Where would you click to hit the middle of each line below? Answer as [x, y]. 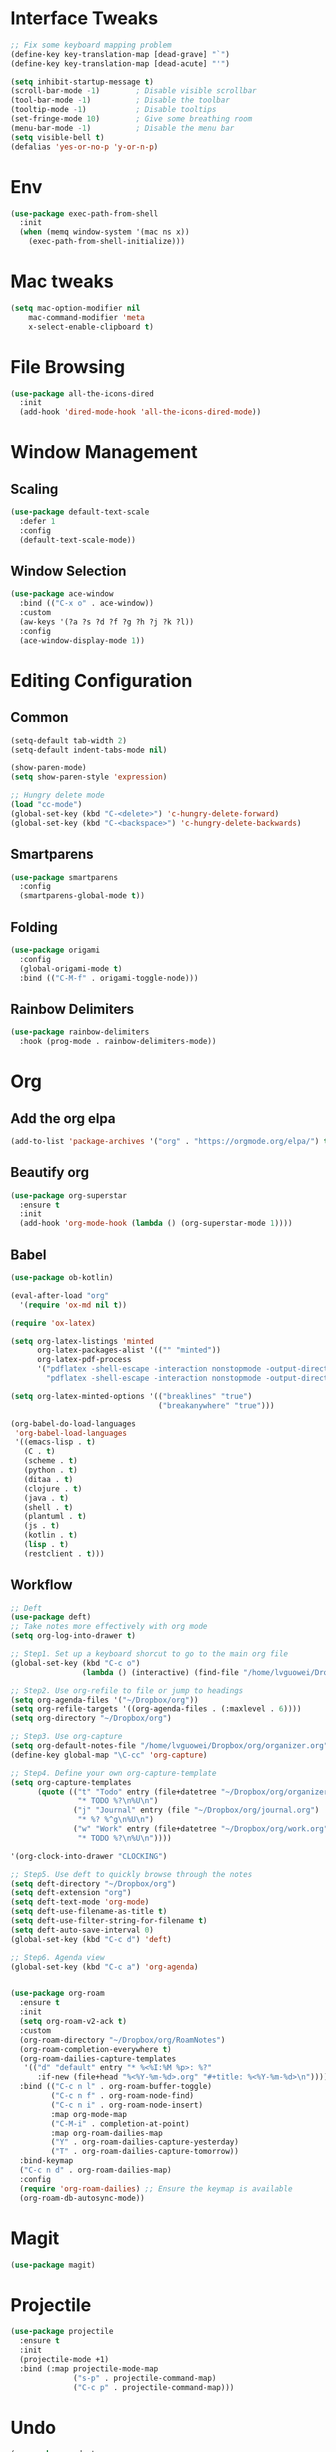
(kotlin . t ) [50, 1535]
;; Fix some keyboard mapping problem [91, 45]
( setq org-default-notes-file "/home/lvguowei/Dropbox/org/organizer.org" [169, 1746]
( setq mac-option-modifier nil [75, 308]
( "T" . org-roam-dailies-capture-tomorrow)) [145, 2152]
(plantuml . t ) [55, 1517]
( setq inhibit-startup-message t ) [82, 82]
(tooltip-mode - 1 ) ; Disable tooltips [113, 110]
